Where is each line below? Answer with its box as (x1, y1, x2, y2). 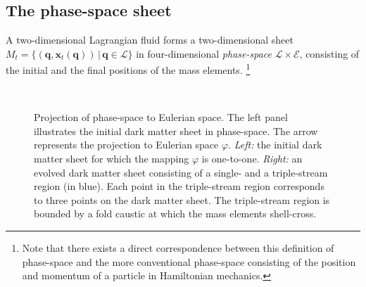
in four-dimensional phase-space (136, 46, 272, 60)
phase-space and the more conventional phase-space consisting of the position (22, 254, 356, 269)
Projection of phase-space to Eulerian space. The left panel (34, 110, 288, 125)
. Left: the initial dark (228, 137, 322, 152)
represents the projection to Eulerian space (34, 137, 219, 152)
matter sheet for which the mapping (34, 151, 189, 166)
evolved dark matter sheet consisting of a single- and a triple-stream (34, 165, 328, 179)
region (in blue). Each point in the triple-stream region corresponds (34, 179, 324, 193)
